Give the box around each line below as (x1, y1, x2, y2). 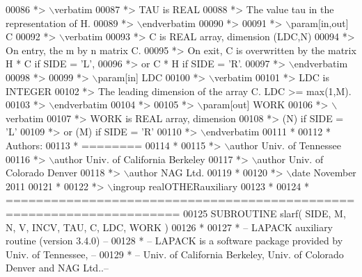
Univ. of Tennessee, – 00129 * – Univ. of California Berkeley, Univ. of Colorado (6, 246, 344, 261)
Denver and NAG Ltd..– (6, 260, 109, 275)
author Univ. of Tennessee (230, 137, 341, 152)
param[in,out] (291, 15, 349, 30)
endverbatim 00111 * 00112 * (206, 124, 331, 139)
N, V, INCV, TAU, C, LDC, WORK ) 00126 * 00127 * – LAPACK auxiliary (6, 219, 333, 234)
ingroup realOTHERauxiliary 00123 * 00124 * (113, 178, 309, 193)
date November (292, 165, 356, 180)
